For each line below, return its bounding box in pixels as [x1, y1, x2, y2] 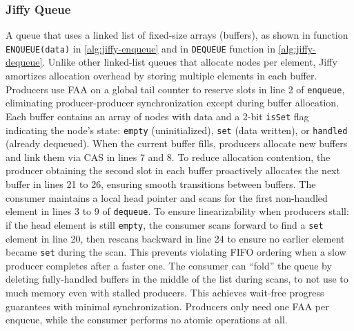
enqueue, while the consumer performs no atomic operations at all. [6, 312, 288, 327]
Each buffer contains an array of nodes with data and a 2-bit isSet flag [6, 108, 309, 123]
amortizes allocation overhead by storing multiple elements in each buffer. [6, 68, 317, 83]
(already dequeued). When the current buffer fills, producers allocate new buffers [6, 136, 348, 151]
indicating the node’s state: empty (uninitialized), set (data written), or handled [6, 122, 348, 137]
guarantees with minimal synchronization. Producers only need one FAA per [6, 299, 329, 313]
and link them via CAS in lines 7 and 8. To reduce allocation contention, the [6, 149, 331, 164]
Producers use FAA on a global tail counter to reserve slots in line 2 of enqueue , [6, 82, 345, 96]
